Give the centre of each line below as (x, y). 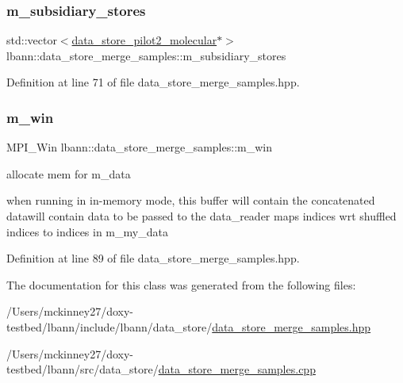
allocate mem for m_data (69, 173)
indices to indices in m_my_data (87, 231)
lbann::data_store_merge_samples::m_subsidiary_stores (146, 55)
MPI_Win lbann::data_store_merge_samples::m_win (139, 147)
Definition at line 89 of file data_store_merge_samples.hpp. (153, 258)
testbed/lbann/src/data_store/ (83, 369)
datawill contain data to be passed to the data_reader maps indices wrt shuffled (201, 216)
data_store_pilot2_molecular (144, 40)
